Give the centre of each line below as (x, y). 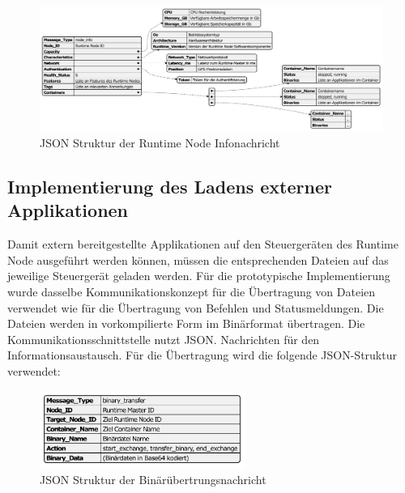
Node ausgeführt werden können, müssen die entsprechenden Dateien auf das (198, 259)
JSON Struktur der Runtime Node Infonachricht (160, 143)
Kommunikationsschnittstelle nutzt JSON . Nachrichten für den (164, 339)
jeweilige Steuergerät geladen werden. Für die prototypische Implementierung (199, 276)
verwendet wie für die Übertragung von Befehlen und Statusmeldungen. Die (196, 307)
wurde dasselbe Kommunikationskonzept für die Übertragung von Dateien (192, 291)
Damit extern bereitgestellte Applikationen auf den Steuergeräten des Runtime (203, 244)
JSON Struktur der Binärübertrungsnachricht (153, 480)
